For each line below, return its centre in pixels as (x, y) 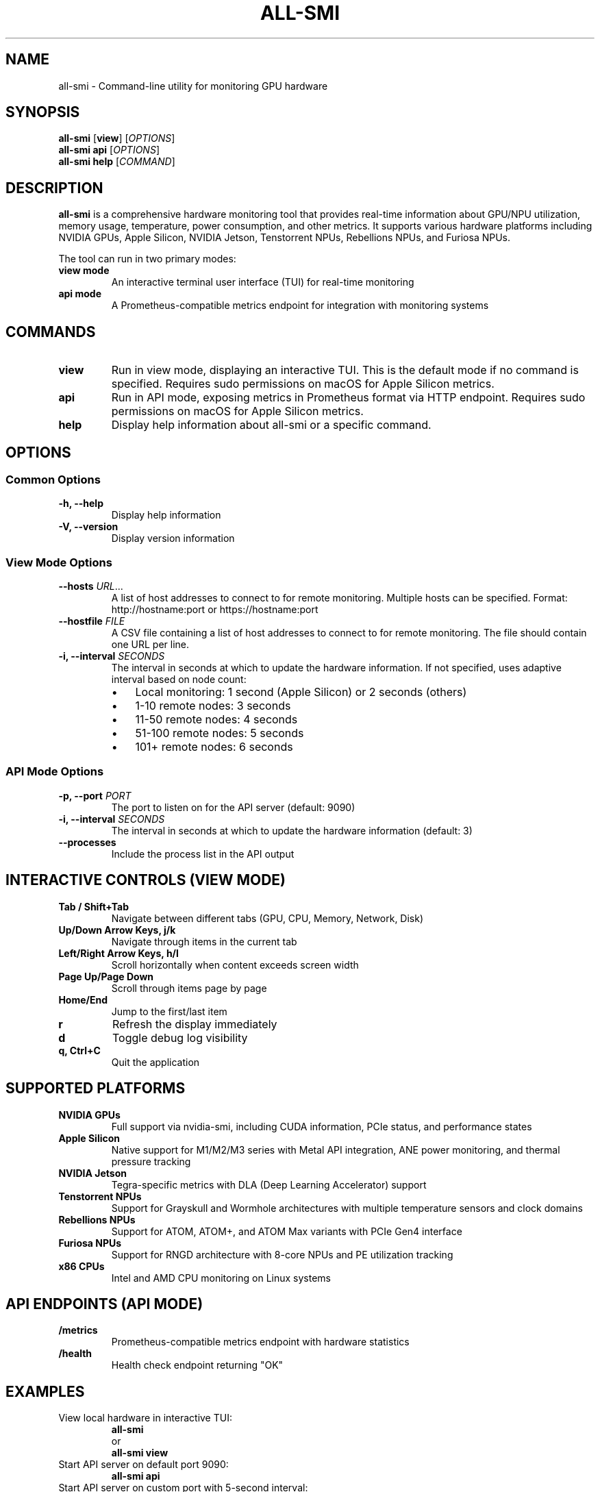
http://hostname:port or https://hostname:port (215, 610)
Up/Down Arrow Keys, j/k (117, 930)
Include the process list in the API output (203, 854)
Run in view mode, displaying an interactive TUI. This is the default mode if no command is (345, 370)
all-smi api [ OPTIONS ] (109, 150)
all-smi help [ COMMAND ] (117, 162)
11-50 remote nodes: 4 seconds (216, 720)
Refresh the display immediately (195, 1024)
